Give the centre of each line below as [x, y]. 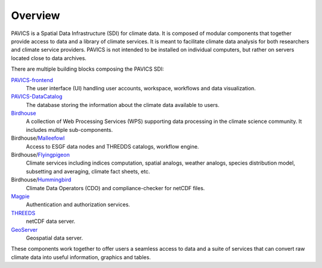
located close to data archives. [49, 58]
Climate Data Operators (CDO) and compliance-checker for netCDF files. [115, 188]
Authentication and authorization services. [78, 204]
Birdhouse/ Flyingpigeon [40, 155]
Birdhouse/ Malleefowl [38, 138]
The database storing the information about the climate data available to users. [123, 105]
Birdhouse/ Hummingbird [41, 180]
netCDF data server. [51, 221]
